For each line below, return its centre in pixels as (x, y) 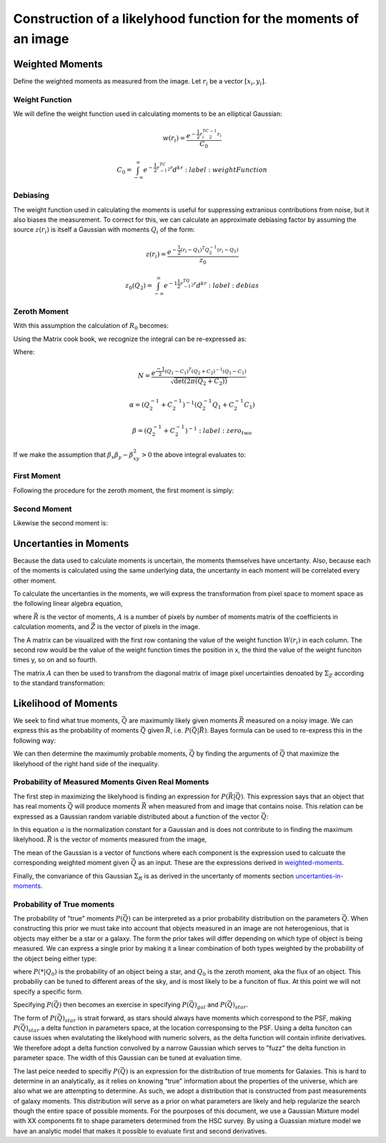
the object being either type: (55, 959)
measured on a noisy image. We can (299, 721)
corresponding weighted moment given (71, 863)
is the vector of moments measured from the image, (130, 839)
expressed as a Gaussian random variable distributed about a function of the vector (137, 816)
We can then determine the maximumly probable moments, (100, 753)
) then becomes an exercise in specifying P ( (124, 1005)
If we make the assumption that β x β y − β (73, 456)
